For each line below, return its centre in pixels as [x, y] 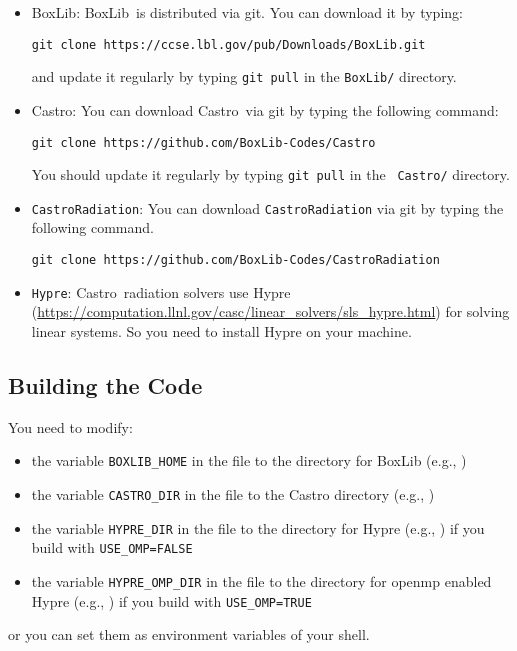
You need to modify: [70, 426]
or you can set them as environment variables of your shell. [189, 634]
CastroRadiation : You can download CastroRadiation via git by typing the [267, 207]
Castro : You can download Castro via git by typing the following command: [265, 109]
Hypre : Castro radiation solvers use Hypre [161, 291]
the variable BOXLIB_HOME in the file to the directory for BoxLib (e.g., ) [249, 460]
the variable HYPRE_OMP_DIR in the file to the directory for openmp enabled [261, 580]
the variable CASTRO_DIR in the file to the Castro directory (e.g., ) [233, 494]
